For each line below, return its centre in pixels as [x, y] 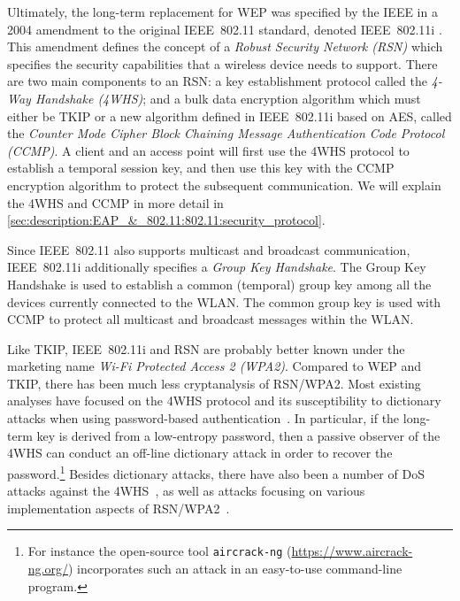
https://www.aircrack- [352, 551]
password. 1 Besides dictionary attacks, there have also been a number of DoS [216, 472]
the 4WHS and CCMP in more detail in [115, 202]
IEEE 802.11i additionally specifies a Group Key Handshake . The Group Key [217, 267]
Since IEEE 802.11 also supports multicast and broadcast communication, [209, 249]
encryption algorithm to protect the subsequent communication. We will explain [224, 185]
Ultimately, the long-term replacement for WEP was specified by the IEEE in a [222, 12]
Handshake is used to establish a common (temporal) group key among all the [219, 284]
